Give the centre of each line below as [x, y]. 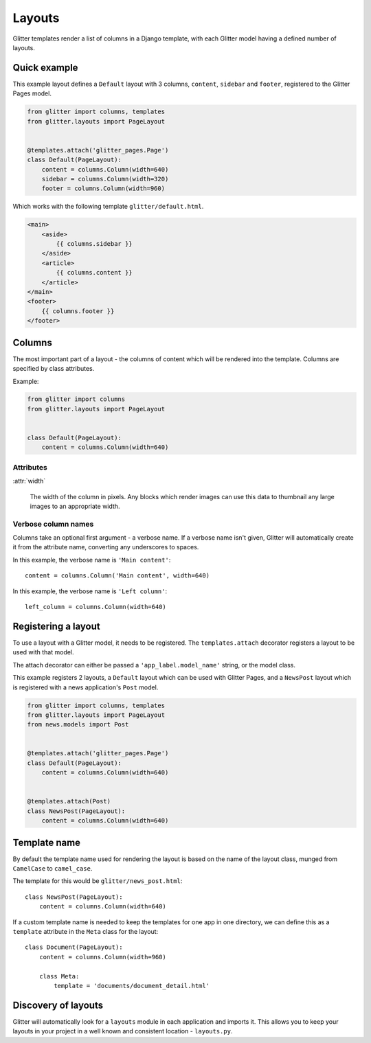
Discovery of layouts [58, 1005]
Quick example [45, 68]
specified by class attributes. [54, 369]
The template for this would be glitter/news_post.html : [98, 881]
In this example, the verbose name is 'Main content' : [92, 560]
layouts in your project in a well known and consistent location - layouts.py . [123, 1031]
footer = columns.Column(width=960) [103, 188]
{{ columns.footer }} [78, 311]
